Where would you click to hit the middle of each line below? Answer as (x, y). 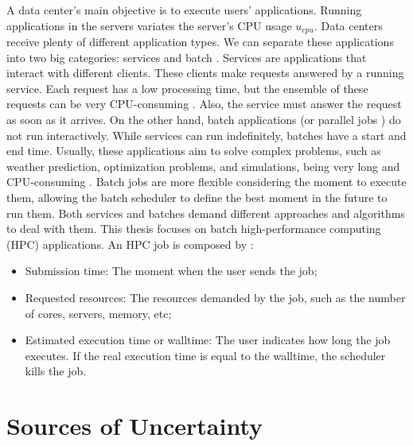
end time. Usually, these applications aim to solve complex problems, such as (194, 151)
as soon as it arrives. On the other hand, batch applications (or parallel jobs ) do (204, 120)
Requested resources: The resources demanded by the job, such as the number (215, 297)
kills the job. (56, 371)
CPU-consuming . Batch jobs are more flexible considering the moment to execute (206, 182)
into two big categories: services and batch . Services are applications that (187, 57)
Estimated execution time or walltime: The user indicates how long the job (208, 340)
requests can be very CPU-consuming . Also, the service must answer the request (204, 104)
